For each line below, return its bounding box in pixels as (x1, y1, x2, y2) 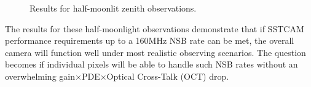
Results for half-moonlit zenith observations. (30, 2, 197, 14)
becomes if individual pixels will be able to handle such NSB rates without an (5, 58, 298, 71)
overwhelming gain (5, 69, 75, 82)
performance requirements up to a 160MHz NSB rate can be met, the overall (5, 34, 294, 47)
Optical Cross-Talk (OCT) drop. (106, 69, 229, 82)
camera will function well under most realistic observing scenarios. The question (5, 46, 306, 58)
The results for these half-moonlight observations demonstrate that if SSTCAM (5, 22, 304, 35)
